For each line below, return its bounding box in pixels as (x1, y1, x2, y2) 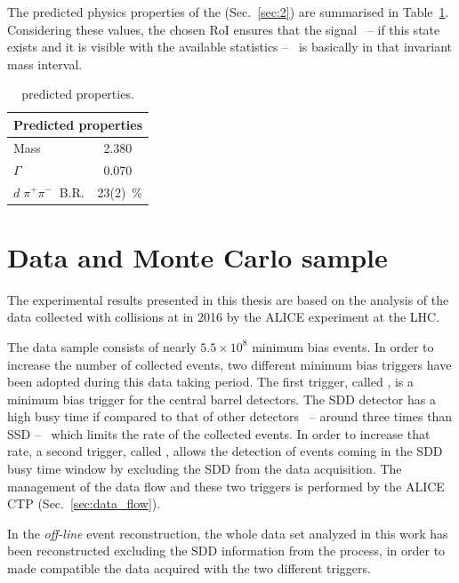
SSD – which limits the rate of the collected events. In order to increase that (7, 424, 431, 443)
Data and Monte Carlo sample (7, 238, 388, 275)
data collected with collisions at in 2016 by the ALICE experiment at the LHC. (7, 307, 440, 326)
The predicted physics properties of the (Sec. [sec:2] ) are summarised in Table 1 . (7, 3, 449, 20)
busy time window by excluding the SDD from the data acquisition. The (7, 459, 402, 478)
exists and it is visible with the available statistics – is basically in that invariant (7, 37, 453, 56)
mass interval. (7, 54, 83, 73)
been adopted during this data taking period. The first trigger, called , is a (7, 372, 415, 391)
